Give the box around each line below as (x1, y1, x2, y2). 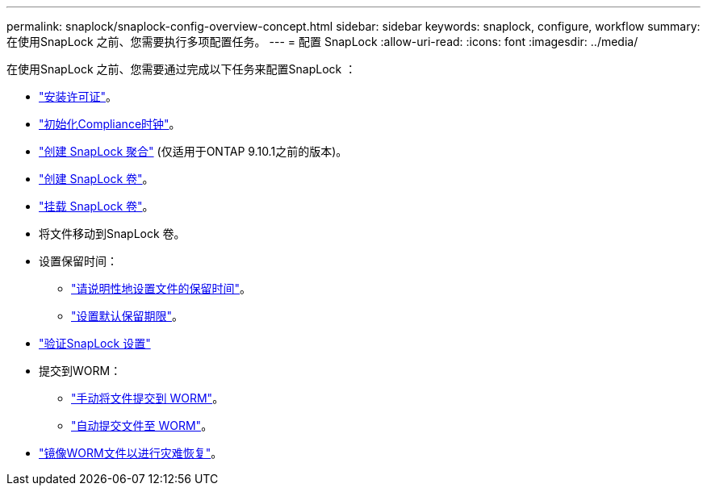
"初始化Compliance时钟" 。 (39, 117, 181, 131)
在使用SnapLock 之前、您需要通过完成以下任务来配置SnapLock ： (6, 62, 357, 76)
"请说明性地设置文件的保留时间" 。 (71, 281, 252, 295)
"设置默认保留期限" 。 (71, 309, 184, 323)
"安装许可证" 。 (39, 90, 118, 103)
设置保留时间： (39, 254, 118, 268)
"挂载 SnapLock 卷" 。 (39, 199, 154, 213)
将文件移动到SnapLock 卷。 (39, 227, 186, 240)
